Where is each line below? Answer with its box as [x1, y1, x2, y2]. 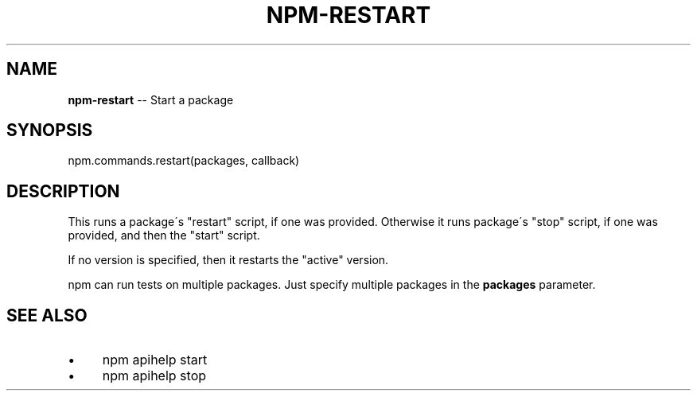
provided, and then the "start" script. [68, 228, 260, 243]
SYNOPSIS [6, 120, 93, 141]
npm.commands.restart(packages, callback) [68, 154, 300, 168]
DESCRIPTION [6, 181, 120, 201]
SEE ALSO [6, 305, 88, 325]
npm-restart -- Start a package [68, 92, 234, 107]
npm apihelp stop [102, 368, 207, 384]
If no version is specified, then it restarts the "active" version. [68, 253, 389, 267]
